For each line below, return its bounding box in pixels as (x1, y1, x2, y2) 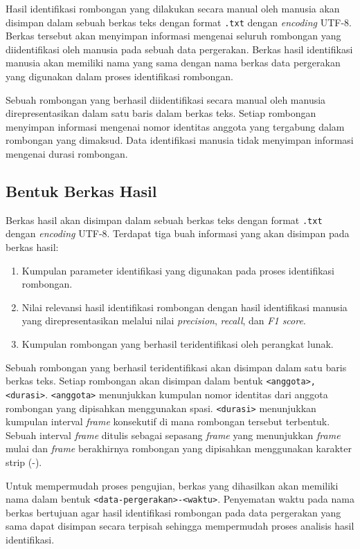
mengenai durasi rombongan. (6, 147, 128, 160)
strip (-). (6, 454, 42, 469)
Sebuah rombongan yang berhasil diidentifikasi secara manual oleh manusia (6, 92, 326, 106)
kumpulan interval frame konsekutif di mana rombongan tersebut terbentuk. (6, 414, 330, 429)
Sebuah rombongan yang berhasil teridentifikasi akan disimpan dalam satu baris (6, 360, 347, 374)
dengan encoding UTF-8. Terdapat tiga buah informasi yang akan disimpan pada (6, 226, 350, 241)
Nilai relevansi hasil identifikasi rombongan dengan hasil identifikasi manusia (21, 299, 348, 314)
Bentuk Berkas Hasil (6, 180, 157, 201)
